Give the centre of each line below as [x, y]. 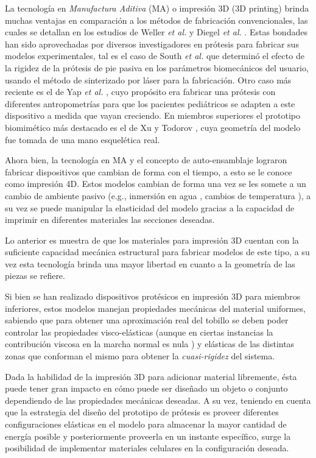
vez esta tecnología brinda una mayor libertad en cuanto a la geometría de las [150, 263]
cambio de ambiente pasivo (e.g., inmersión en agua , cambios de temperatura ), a [158, 195]
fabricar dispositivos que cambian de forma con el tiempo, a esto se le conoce [149, 171]
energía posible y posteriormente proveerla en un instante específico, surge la [148, 436]
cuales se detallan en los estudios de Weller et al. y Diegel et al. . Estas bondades [156, 32]
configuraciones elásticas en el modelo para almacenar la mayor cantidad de [146, 424]
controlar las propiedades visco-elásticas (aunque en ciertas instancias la [139, 332]
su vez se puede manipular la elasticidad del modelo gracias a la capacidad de [150, 207]
